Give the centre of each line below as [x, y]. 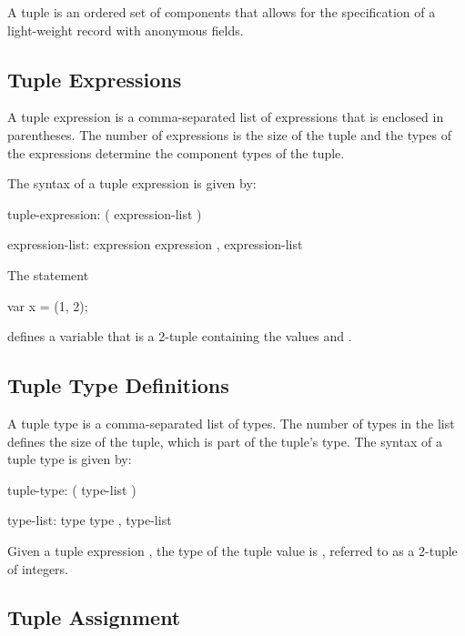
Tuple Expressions [95, 79]
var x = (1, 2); [48, 305]
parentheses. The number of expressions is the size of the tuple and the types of [229, 134]
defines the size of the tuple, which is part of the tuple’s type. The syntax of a [225, 441]
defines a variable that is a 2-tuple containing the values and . [180, 336]
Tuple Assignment [94, 617]
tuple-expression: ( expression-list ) [105, 213]
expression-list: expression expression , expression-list [155, 244]
